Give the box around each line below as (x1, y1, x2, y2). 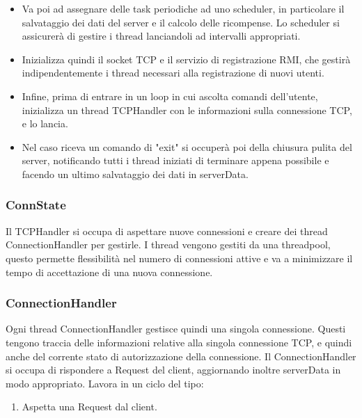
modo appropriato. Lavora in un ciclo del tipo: (6, 376, 204, 390)
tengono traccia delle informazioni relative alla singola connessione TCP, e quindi (6, 335, 352, 349)
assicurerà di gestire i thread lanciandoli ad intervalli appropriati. (22, 29, 301, 43)
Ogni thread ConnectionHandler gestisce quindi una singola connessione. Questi (6, 321, 346, 336)
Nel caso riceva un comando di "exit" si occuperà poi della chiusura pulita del (22, 139, 352, 154)
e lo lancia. (22, 116, 68, 131)
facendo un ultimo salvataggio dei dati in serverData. (22, 166, 249, 181)
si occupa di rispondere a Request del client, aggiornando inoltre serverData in (6, 362, 341, 377)
